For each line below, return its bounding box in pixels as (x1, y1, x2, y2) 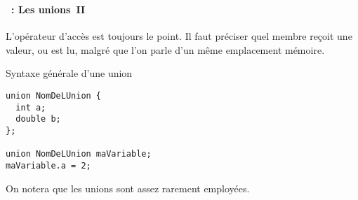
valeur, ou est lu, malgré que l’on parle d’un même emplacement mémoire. (6, 42, 325, 57)
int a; (15, 102, 46, 113)
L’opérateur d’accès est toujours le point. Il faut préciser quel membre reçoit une (6, 29, 352, 43)
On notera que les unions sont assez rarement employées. (6, 180, 250, 195)
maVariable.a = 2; (6, 160, 91, 171)
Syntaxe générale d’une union (6, 66, 133, 80)
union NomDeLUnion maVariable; (6, 149, 152, 159)
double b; (15, 114, 61, 124)
